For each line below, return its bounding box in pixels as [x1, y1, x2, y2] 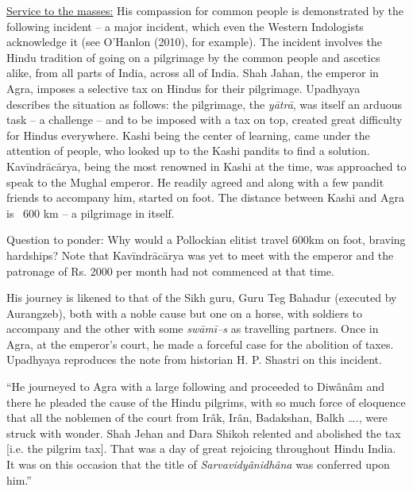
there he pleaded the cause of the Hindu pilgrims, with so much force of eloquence [6, 393, 406, 410]
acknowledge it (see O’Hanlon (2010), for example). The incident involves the [6, 33, 383, 50]
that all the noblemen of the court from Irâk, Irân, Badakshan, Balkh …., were [6, 409, 388, 426]
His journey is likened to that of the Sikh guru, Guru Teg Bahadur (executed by [6, 289, 397, 306]
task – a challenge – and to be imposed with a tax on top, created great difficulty [6, 111, 403, 128]
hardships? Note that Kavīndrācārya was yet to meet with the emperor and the [6, 246, 394, 263]
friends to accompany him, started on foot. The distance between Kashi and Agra [6, 189, 404, 206]
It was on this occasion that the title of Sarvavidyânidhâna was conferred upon [6, 456, 390, 473]
